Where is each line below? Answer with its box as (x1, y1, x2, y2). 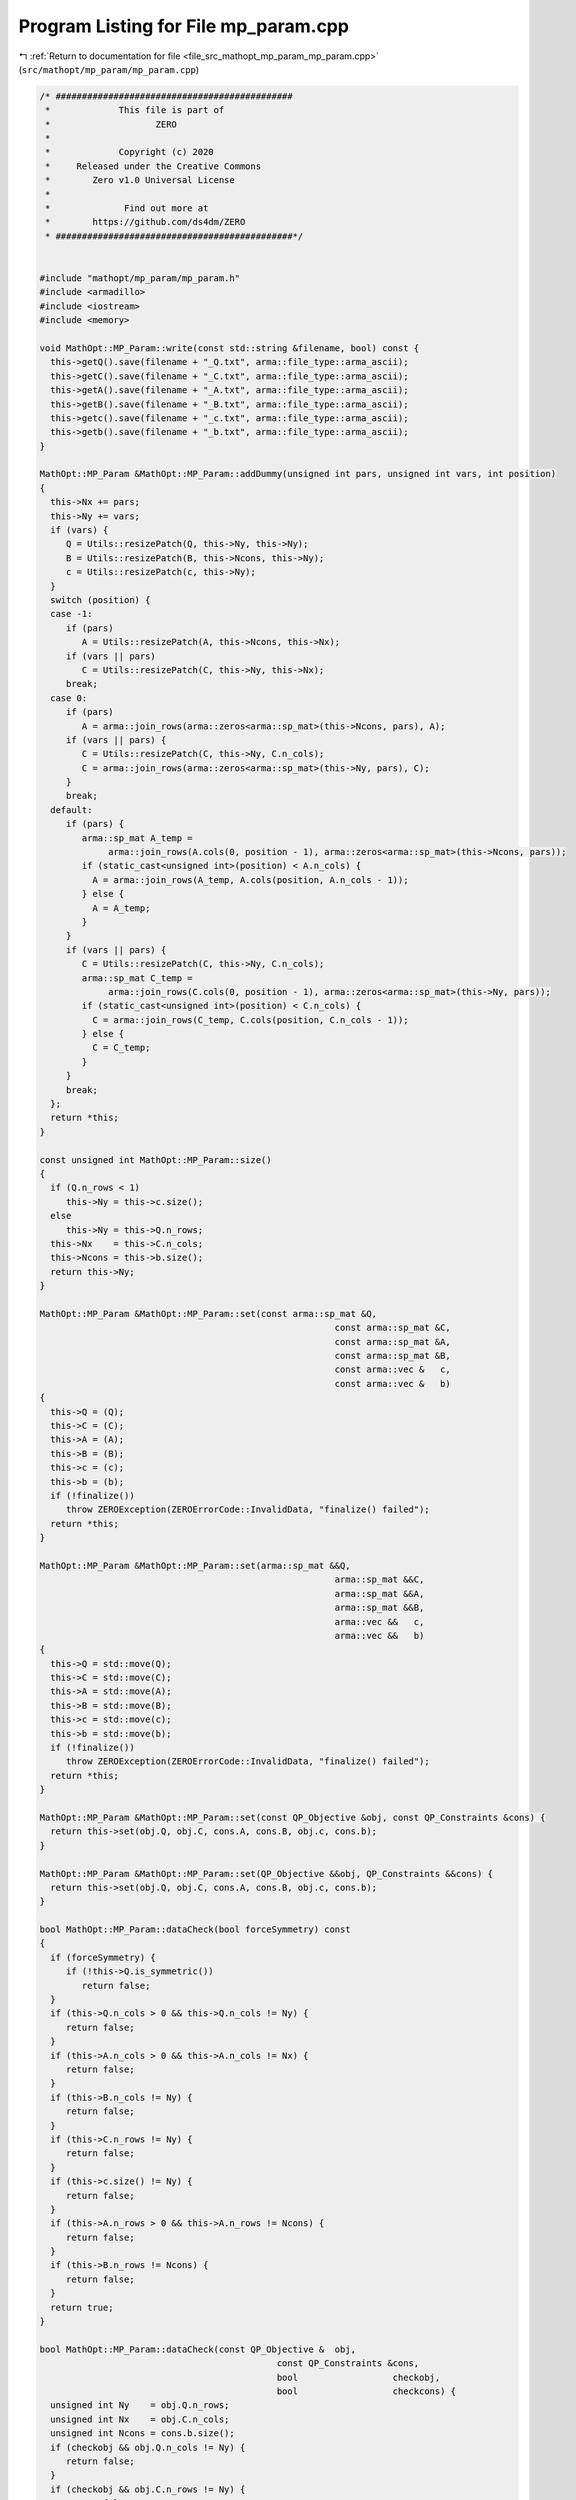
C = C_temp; (91, 1042, 151, 1054)
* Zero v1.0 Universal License (45, 175, 235, 186)
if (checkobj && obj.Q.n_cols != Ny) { (50, 2441, 246, 2453)
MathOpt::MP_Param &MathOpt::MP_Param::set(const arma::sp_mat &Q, (39, 1308, 378, 1319)
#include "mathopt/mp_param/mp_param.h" (39, 273, 240, 284)
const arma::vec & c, (334, 1364, 452, 1375)
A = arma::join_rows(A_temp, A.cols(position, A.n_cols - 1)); (91, 874, 409, 885)
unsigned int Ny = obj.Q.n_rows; (50, 2400, 230, 2411)
